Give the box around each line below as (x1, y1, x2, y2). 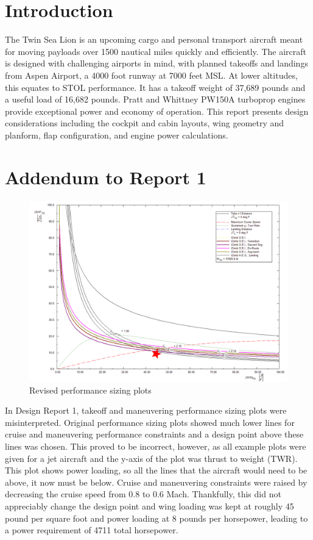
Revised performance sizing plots (29, 383, 152, 396)
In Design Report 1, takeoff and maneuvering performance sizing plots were (5, 404, 287, 417)
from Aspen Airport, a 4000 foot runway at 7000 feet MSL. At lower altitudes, (5, 68, 298, 81)
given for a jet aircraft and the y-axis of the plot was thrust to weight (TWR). (5, 452, 298, 464)
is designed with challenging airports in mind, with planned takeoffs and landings (5, 57, 308, 70)
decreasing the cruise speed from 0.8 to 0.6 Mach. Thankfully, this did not (5, 488, 281, 500)
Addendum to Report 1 (5, 164, 206, 189)
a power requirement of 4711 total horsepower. (5, 524, 178, 536)
